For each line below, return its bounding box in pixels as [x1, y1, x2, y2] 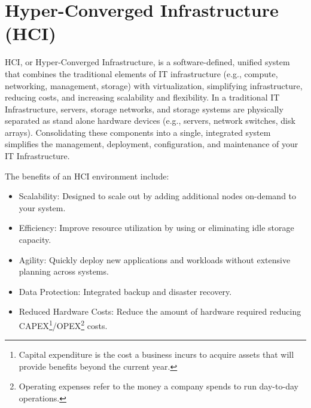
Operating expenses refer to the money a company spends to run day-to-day [19, 380, 298, 392]
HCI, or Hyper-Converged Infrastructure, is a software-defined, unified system [5, 56, 290, 68]
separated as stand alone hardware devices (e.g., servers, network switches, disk [5, 114, 295, 127]
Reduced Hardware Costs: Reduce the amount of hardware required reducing [19, 305, 301, 318]
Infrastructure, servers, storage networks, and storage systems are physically [5, 102, 283, 115]
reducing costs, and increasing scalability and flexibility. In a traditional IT [5, 91, 280, 103]
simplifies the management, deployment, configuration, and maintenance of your [5, 138, 298, 150]
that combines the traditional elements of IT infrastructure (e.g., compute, [5, 67, 278, 80]
